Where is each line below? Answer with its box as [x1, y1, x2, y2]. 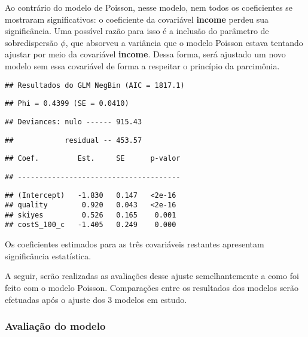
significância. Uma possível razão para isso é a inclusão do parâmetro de [5, 24, 269, 37]
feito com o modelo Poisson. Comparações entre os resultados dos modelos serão [5, 281, 298, 293]
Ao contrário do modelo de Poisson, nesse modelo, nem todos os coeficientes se [5, 1, 293, 13]
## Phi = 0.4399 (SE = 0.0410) [5, 99, 129, 108]
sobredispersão [5, 36, 58, 48]
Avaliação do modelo [5, 318, 106, 333]
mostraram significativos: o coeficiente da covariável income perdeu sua [5, 13, 269, 25]
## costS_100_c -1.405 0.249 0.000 [5, 220, 176, 229]
